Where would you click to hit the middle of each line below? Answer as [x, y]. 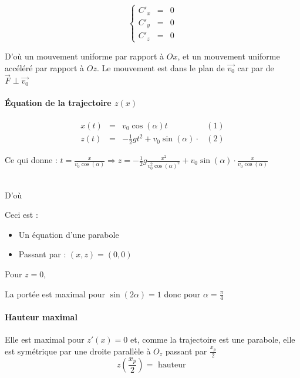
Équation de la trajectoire [58, 103]
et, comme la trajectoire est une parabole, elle [213, 339]
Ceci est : [21, 215]
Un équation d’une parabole [69, 234]
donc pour [182, 294]
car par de [256, 67]
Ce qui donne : [31, 160]
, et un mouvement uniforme [229, 56]
